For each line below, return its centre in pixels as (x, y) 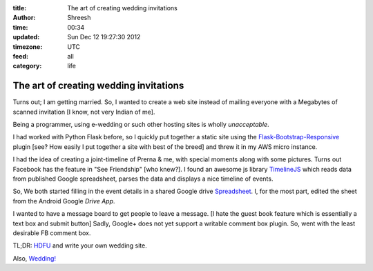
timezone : (28, 47)
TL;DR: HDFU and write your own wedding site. (80, 245)
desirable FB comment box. (52, 233)
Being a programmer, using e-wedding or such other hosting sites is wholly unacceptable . (141, 125)
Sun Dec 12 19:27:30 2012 (104, 37)
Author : (24, 18)
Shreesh (79, 18)
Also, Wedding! (35, 258)
